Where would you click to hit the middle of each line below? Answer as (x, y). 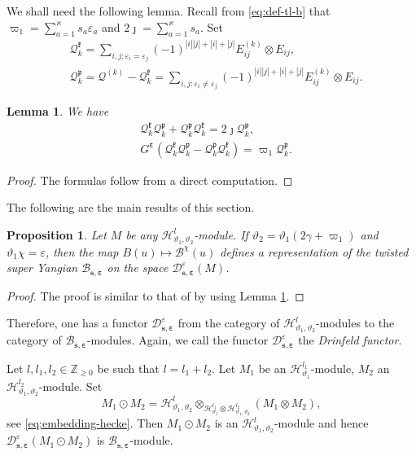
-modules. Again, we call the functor (177, 340)
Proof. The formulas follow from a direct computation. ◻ (150, 180)
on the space (138, 267)
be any (142, 234)
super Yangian (42, 267)
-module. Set (70, 386)
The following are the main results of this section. (131, 207)
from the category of (229, 323)
